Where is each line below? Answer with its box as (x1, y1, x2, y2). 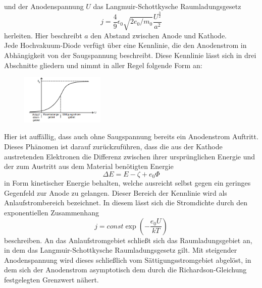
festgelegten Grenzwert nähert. (4, 274, 99, 284)
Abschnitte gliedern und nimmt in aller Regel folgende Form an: (4, 60, 202, 70)
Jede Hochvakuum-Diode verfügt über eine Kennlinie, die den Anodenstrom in (4, 40, 247, 50)
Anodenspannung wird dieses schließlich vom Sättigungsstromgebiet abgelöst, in (4, 254, 251, 265)
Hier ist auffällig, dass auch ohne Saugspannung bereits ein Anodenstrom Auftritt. (4, 131, 258, 142)
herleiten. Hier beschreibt (4, 30, 82, 40)
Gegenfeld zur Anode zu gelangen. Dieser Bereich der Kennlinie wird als (4, 187, 227, 198)
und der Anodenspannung (4, 1, 84, 11)
